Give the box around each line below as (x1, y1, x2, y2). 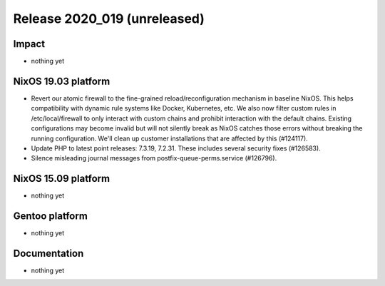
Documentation (13, 247, 84, 260)
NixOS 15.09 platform (13, 173, 111, 185)
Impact (13, 38, 46, 50)
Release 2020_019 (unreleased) (13, 11, 205, 26)
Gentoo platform (13, 210, 88, 223)
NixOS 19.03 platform (13, 75, 111, 87)
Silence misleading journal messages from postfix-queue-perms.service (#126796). (31, 154, 277, 163)
